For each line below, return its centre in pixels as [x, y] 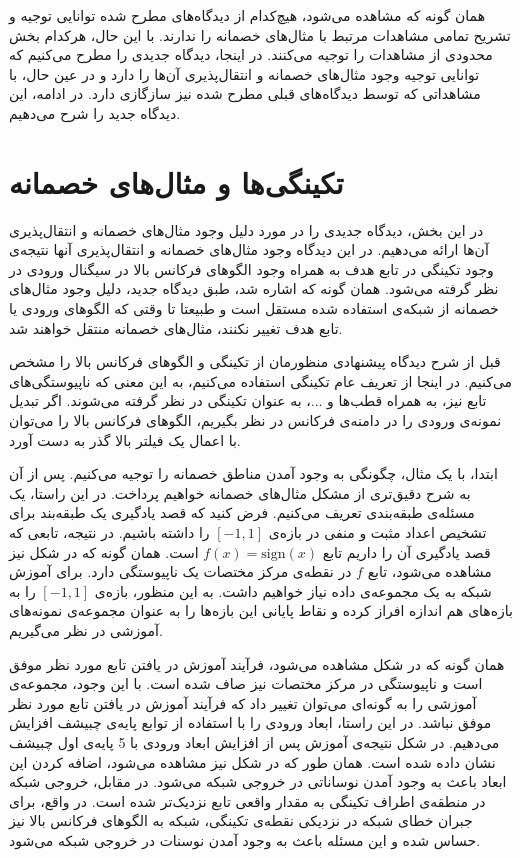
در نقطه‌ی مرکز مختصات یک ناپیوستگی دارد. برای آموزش [180, 571]
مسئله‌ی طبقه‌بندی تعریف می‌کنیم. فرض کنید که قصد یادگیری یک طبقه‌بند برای [242, 512]
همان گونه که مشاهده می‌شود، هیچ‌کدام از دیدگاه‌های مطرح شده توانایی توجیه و [247, 15]
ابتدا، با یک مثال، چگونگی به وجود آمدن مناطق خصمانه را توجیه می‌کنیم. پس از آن [253, 473]
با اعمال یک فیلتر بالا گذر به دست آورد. [125, 439]
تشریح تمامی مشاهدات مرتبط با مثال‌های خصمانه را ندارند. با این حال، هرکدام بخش [260, 34]
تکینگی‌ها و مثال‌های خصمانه [176, 181]
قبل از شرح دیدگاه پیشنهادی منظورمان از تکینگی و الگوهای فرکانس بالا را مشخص [255, 361]
